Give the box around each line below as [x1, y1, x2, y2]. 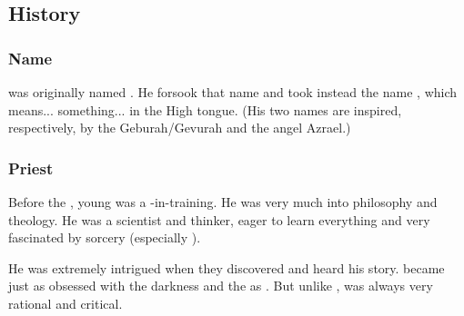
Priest [8, 156, 54, 179]
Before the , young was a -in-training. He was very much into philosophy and [8, 193, 438, 211]
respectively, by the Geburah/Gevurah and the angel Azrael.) [8, 118, 351, 137]
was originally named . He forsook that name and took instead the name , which [8, 83, 458, 101]
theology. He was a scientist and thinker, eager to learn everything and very [8, 210, 430, 229]
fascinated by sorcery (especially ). [8, 228, 201, 247]
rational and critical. [8, 293, 123, 312]
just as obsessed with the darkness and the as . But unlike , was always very [8, 276, 433, 295]
